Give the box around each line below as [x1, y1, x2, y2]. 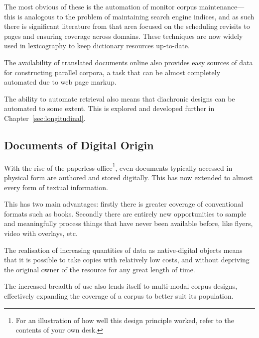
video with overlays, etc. [4, 227, 78, 238]
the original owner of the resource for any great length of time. [4, 264, 195, 274]
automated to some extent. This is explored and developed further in [4, 103, 215, 113]
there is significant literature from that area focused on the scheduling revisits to [4, 21, 250, 31]
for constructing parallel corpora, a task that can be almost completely [4, 67, 221, 77]
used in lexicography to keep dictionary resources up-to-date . [4, 40, 190, 51]
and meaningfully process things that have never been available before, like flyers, [4, 218, 253, 228]
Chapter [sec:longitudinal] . [4, 113, 86, 123]
